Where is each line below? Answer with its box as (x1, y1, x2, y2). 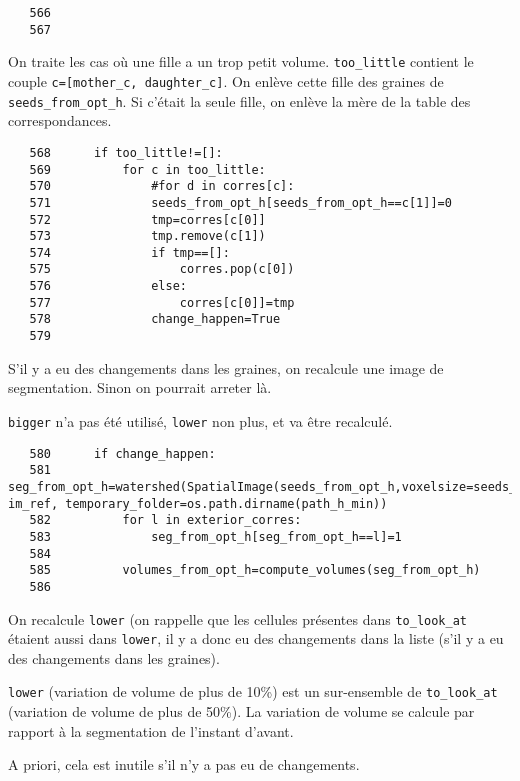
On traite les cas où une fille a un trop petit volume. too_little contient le (8, 51, 474, 72)
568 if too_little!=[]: (29, 145, 223, 160)
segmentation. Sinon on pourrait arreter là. (8, 377, 272, 398)
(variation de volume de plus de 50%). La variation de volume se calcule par (8, 701, 475, 722)
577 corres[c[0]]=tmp (29, 295, 295, 310)
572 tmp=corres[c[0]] (29, 212, 266, 227)
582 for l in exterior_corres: (29, 513, 302, 528)
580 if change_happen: (29, 446, 216, 461)
